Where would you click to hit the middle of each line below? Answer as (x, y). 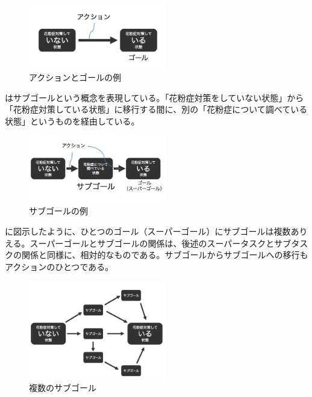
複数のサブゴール (63, 387)
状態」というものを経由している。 (72, 121)
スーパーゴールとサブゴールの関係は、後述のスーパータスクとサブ (161, 243)
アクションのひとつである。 (59, 266)
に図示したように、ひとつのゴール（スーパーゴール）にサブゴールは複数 (148, 231)
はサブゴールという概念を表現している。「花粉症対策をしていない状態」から (154, 97)
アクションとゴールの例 (75, 77)
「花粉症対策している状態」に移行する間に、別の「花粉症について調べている (156, 109)
